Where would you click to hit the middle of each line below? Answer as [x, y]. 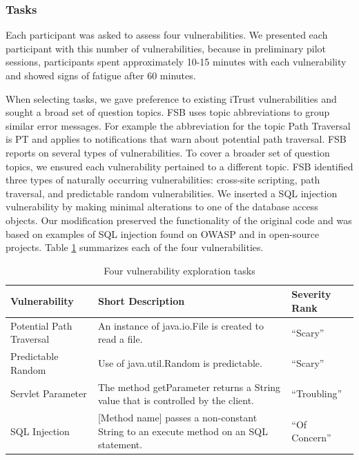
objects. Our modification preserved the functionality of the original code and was [179, 220]
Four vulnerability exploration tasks [179, 270]
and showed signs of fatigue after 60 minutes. [101, 75]
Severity [311, 294]
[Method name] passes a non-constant [177, 418]
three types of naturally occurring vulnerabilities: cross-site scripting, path [163, 180]
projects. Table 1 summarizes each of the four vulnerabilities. [135, 247]
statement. [120, 444]
